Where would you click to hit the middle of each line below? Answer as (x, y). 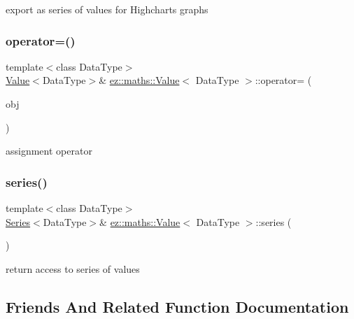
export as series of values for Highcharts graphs (107, 9)
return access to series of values (73, 268)
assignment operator (49, 151)
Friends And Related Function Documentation (177, 306)
